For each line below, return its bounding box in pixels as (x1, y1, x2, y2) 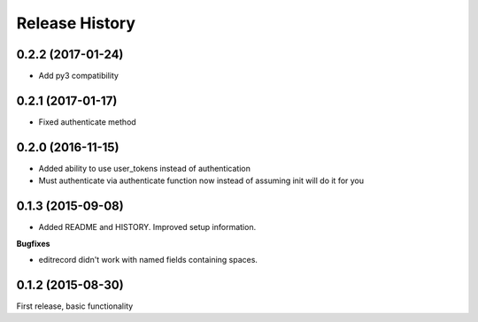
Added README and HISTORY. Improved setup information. (38, 222, 257, 233)
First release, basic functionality (16, 301, 134, 311)
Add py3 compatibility (38, 71, 119, 81)
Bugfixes (16, 238, 50, 249)
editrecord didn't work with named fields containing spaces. (38, 254, 258, 264)
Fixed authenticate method (38, 116, 136, 127)
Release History (16, 13, 136, 33)
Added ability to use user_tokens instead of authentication (38, 163, 251, 173)
